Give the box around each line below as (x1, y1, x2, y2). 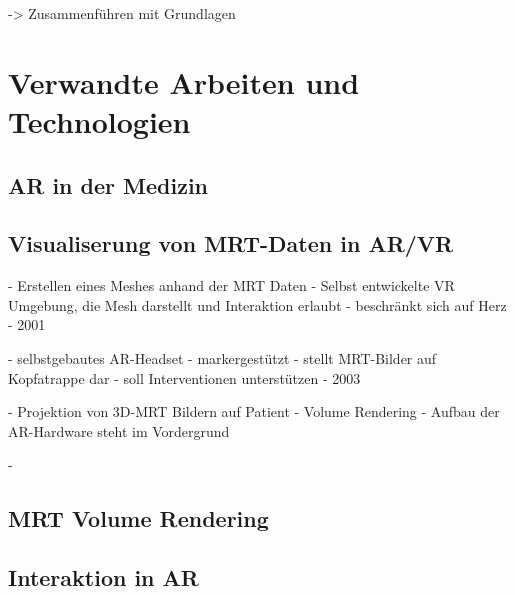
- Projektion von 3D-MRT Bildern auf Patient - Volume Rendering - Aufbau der (8, 401, 500, 422)
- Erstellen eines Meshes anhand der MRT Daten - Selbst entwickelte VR (8, 275, 455, 296)
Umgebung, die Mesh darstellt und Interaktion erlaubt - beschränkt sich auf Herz (8, 294, 507, 315)
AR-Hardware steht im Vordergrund (8, 420, 230, 441)
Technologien (8, 100, 191, 141)
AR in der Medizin (8, 169, 209, 200)
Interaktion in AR (8, 562, 199, 593)
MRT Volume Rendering (8, 503, 269, 534)
